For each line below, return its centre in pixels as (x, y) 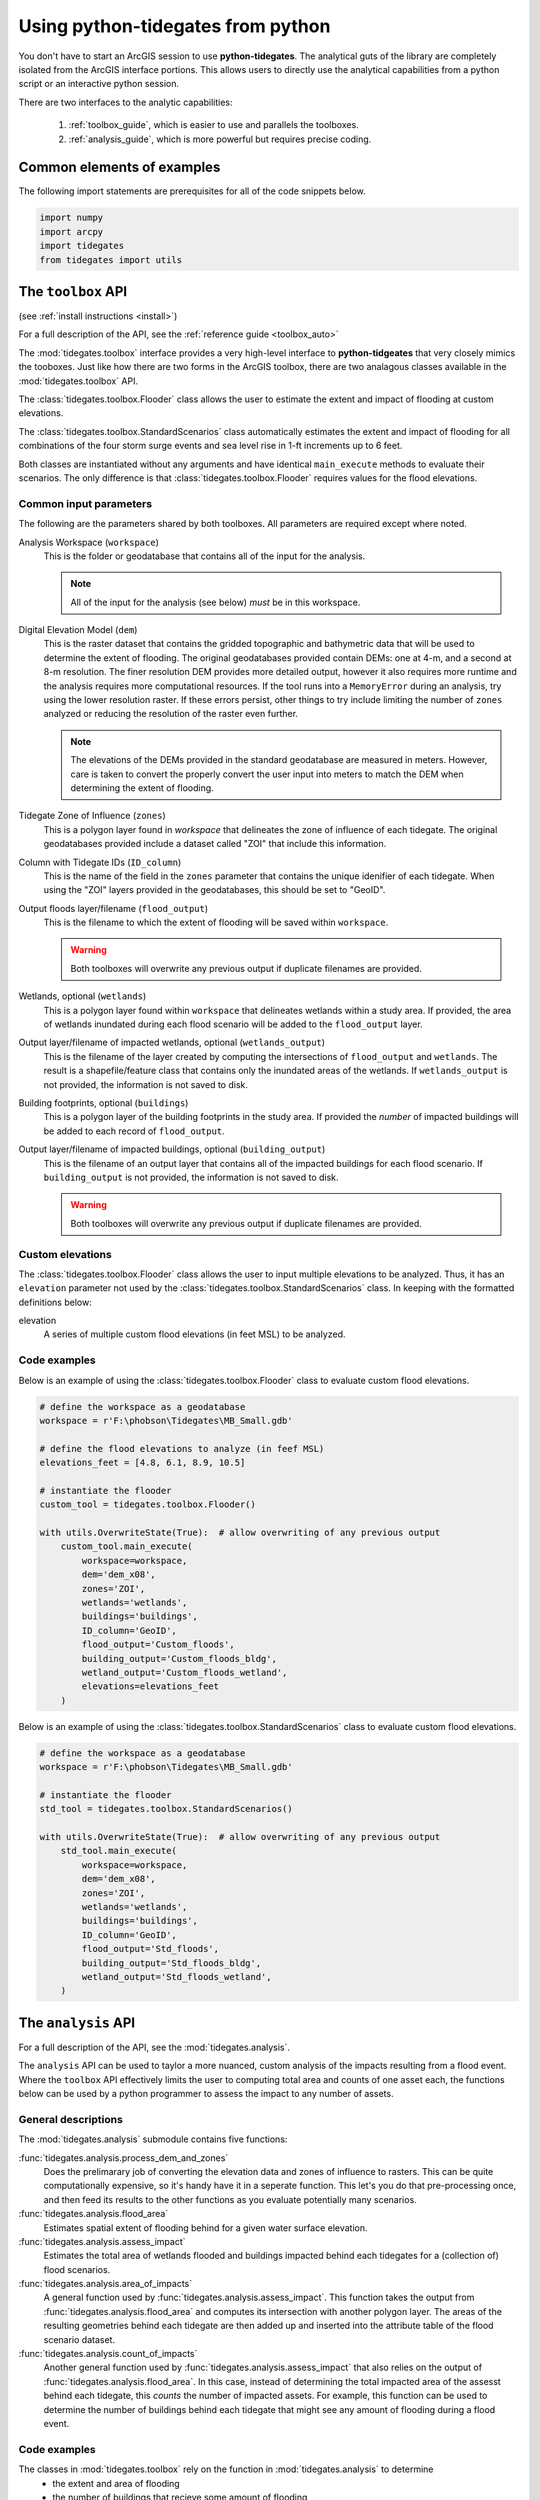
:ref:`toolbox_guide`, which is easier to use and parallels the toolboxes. (213, 125)
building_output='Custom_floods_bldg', (179, 1658)
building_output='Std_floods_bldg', (171, 1963)
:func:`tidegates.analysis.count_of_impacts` (108, 2354)
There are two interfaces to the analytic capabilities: (126, 102)
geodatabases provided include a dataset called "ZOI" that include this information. (215, 844)
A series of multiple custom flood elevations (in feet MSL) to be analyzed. (194, 1334)
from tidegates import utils (111, 259)
